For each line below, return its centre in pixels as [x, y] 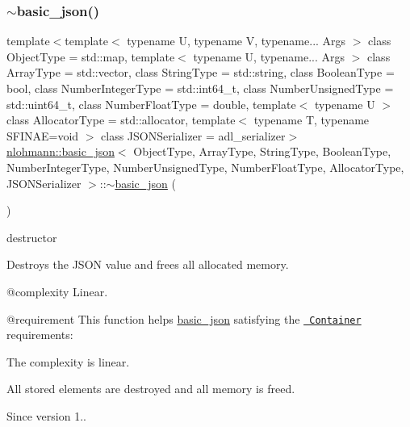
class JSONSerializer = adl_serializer [193, 135]
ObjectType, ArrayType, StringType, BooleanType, [262, 151]
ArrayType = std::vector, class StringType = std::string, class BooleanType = [201, 72]
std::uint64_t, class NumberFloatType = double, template [151, 104]
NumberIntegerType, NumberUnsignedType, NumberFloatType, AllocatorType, [205, 167]
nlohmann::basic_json [61, 151]
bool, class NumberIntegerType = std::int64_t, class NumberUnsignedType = [200, 88]
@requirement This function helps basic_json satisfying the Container [184, 318]
